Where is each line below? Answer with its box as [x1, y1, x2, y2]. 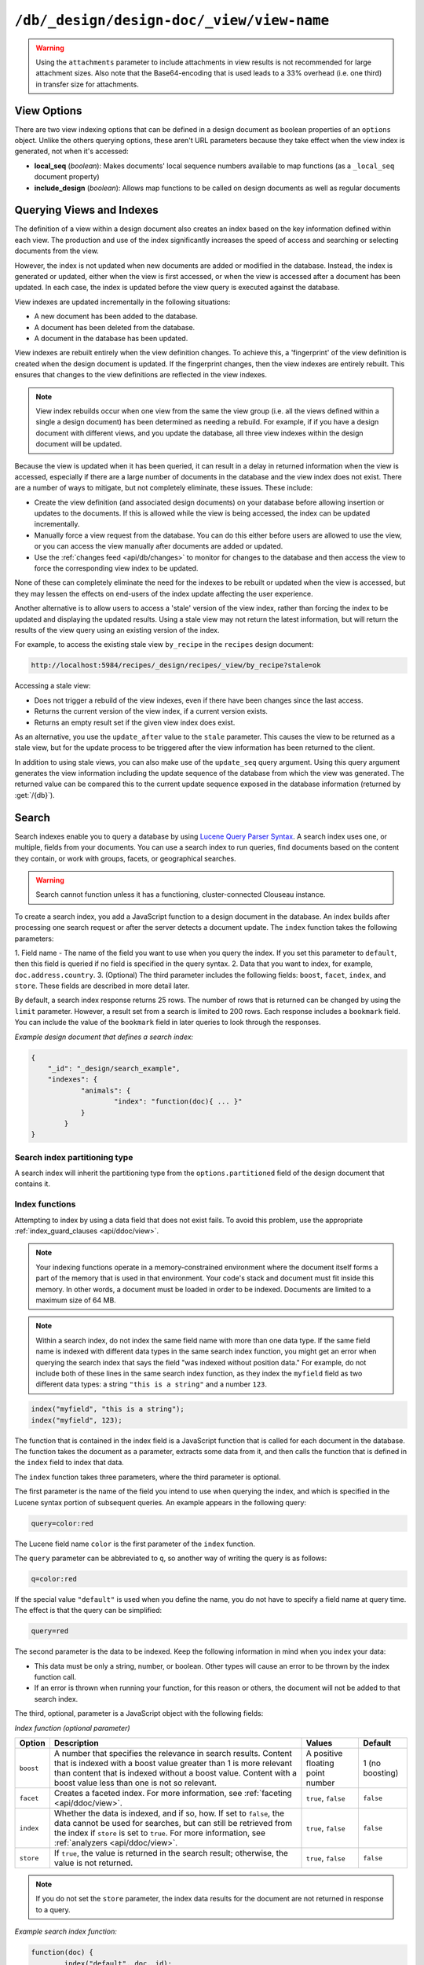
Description [53, 1738, 100, 1749]
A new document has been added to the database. [34, 311, 198, 321]
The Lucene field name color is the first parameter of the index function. [14, 1539, 255, 1548]
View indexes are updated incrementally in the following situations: [14, 297, 231, 307]
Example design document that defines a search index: [14, 1032, 194, 1041]
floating [305, 1757, 334, 1768]
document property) [34, 172, 100, 182]
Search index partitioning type [14, 1151, 133, 1162]
